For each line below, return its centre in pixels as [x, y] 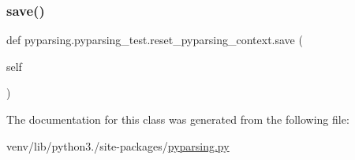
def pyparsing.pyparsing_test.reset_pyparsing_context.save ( [155, 40]
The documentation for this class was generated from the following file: [178, 119]
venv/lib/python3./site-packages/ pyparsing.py [118, 145]
